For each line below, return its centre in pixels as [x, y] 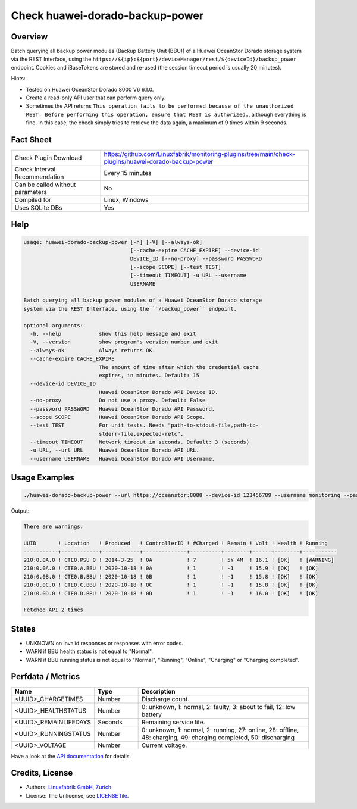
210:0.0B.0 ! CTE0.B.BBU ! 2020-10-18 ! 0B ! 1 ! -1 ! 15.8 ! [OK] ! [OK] [171, 577]
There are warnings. [53, 527]
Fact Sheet [31, 140]
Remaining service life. [173, 722]
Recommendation [39, 177]
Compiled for [33, 200]
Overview [29, 37]
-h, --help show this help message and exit [113, 334]
